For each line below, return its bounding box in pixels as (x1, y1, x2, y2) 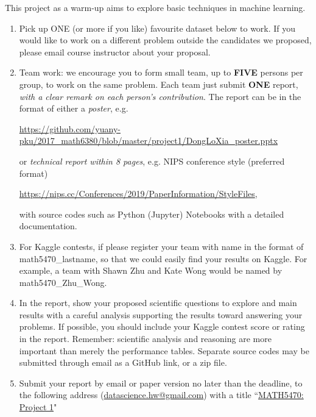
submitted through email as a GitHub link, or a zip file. (19, 356, 227, 369)
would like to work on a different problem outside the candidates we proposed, (19, 34, 312, 46)
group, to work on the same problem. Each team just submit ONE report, (19, 77, 298, 90)
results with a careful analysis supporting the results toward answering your (19, 308, 303, 321)
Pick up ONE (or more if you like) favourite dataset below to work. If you (19, 21, 296, 34)
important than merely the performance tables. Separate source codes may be (19, 344, 309, 357)
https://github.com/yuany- (19, 122, 121, 135)
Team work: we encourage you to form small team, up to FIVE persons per (19, 66, 303, 79)
